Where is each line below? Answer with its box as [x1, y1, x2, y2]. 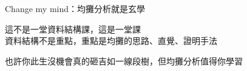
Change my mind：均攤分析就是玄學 [5, 2, 145, 14]
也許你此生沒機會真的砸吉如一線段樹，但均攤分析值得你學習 [5, 54, 243, 67]
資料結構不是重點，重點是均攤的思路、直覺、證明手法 [5, 34, 217, 47]
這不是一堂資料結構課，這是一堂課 [5, 22, 141, 35]
